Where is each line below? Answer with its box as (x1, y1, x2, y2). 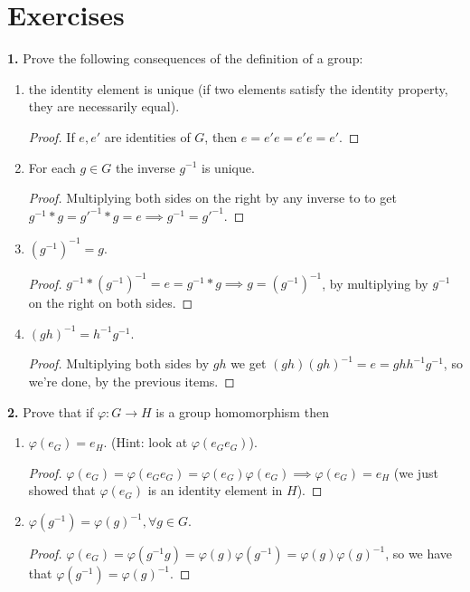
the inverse (115, 158, 175, 177)
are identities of (104, 127, 191, 146)
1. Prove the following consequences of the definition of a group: (7, 49, 363, 68)
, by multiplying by (322, 273, 428, 292)
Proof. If (28, 127, 75, 146)
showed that (28, 481, 96, 500)
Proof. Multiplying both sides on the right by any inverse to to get (28, 188, 397, 207)
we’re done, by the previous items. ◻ (28, 372, 235, 391)
